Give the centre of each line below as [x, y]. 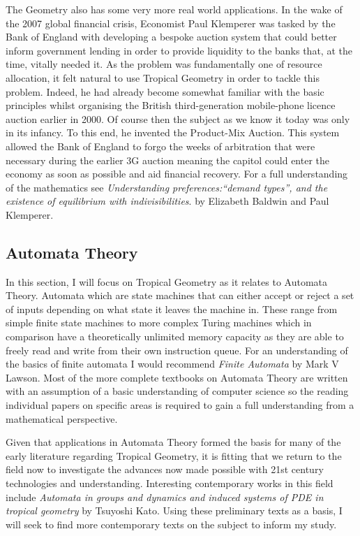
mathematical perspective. [62, 418]
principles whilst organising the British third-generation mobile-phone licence [171, 105]
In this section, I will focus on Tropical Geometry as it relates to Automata [167, 281]
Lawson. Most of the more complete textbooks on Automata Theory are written [177, 377]
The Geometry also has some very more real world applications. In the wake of [174, 9]
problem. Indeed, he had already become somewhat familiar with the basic [165, 91]
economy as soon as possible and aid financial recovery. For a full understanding [177, 174]
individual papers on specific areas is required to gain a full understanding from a [180, 405]
